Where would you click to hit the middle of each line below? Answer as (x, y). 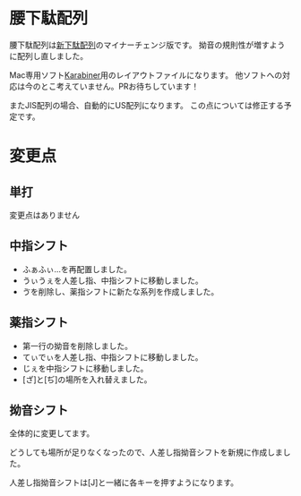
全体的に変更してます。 (52, 433)
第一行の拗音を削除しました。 (77, 346)
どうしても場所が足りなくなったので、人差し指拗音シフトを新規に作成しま (146, 452)
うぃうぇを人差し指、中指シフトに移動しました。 (112, 280)
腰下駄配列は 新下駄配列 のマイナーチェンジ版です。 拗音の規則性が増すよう (147, 45)
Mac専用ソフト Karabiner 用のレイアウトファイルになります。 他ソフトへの (146, 75)
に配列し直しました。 (48, 56)
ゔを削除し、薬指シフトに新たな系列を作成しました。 (120, 291)
